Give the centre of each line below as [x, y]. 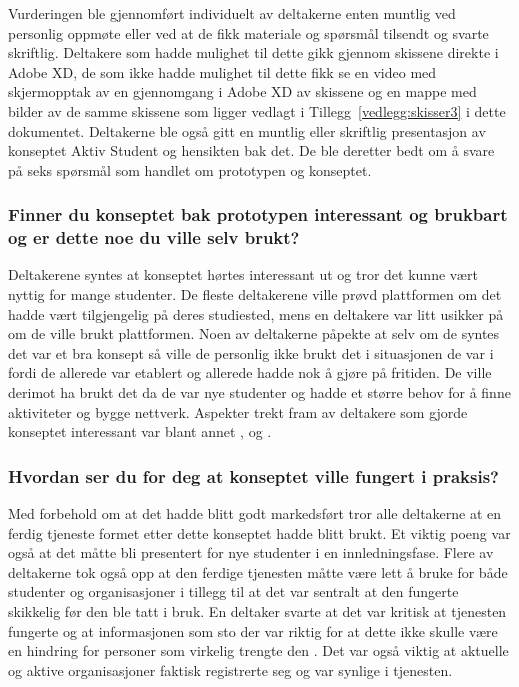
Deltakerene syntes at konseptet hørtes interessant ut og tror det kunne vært [243, 274]
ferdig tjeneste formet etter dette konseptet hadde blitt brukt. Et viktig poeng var [259, 532]
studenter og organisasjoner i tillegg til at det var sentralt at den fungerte [233, 591]
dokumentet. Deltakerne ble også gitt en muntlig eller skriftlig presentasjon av [247, 130]
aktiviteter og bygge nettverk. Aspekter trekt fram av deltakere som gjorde [238, 411]
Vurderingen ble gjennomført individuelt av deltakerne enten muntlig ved [232, 13]
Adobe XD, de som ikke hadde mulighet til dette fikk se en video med [222, 71]
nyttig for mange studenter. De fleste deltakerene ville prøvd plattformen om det [255, 294]
